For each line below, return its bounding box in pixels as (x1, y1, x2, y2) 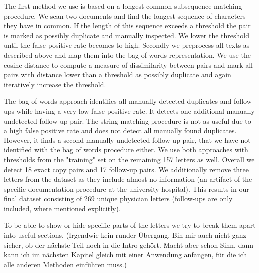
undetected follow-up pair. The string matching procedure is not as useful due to (4, 115, 251, 126)
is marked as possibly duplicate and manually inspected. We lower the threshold (4, 30, 249, 40)
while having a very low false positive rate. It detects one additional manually (16, 105, 255, 116)
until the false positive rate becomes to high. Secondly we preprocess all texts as (4, 40, 250, 50)
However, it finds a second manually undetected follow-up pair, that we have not (4, 135, 251, 145)
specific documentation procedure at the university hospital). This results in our (4, 183, 249, 194)
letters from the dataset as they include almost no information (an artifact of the (4, 174, 252, 184)
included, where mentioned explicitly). (4, 203, 121, 213)
